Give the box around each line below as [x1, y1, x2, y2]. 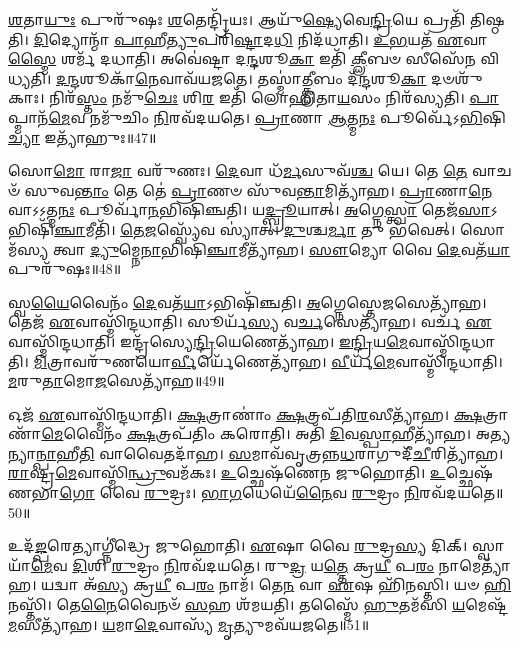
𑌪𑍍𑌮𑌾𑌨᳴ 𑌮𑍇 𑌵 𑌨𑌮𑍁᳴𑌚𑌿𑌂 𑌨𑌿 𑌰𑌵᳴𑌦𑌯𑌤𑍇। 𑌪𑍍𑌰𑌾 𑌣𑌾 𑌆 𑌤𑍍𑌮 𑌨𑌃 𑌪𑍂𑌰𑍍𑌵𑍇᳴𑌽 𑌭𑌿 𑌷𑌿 [8, 106, 506, 127]
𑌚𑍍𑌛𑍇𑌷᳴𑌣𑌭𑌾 [445, 462, 493, 483]
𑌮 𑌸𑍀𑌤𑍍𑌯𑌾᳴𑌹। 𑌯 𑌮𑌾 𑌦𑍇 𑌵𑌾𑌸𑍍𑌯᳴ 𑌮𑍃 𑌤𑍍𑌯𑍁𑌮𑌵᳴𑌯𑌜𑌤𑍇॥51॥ [8, 613, 370, 634]
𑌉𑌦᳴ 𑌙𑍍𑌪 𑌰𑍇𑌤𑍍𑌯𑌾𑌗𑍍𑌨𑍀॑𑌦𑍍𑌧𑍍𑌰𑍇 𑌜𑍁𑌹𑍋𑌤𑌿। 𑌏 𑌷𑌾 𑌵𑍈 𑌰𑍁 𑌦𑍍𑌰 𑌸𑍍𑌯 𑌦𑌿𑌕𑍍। [8, 535, 468, 556]
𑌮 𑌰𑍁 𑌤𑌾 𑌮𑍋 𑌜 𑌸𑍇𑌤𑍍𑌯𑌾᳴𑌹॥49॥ [8, 370, 225, 391]
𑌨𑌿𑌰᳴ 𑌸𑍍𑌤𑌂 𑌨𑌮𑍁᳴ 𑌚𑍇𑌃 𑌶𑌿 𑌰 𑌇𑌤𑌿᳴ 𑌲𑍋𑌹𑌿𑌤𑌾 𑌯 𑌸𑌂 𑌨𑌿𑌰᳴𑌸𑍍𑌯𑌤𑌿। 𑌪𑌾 [49, 87, 499, 108]
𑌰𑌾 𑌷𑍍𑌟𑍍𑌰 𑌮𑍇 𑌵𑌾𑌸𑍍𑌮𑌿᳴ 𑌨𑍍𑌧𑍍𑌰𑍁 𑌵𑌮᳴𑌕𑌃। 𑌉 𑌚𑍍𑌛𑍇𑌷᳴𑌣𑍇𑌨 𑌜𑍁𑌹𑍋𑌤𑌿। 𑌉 [8, 462, 446, 483]
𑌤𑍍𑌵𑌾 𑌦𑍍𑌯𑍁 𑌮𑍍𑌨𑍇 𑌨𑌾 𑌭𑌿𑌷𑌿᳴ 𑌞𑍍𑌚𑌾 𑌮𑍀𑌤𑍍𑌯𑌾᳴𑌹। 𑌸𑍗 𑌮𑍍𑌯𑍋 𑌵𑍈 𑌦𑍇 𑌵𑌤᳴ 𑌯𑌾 [53, 238, 510, 259]
